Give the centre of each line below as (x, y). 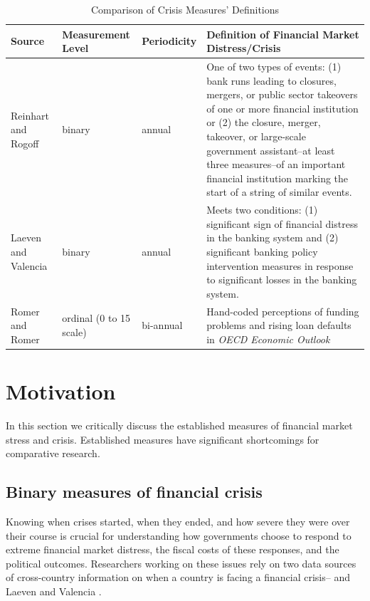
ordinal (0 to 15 (96, 318)
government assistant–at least (271, 150)
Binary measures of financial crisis (134, 492)
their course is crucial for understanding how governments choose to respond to (179, 535)
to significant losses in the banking (282, 279)
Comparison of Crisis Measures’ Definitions (185, 9)
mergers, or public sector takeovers (282, 94)
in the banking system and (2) (273, 237)
